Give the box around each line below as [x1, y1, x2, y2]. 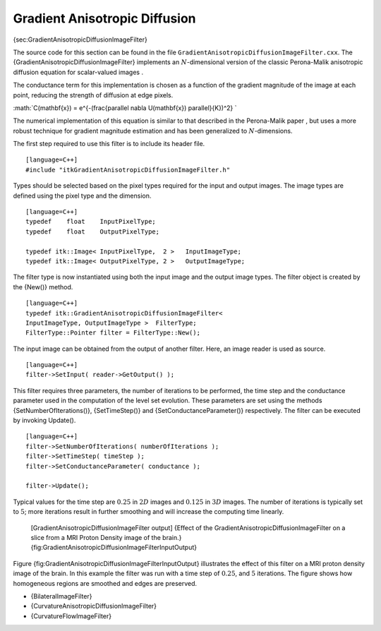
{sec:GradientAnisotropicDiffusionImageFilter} [13, 35, 147, 44]
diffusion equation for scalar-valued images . [13, 68, 144, 76]
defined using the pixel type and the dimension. [13, 191, 152, 200]
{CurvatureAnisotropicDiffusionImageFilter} [30, 602, 157, 611]
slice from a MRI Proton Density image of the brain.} [30, 533, 182, 541]
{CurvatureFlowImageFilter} [30, 611, 112, 620]
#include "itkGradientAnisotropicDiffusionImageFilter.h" [25, 166, 231, 174]
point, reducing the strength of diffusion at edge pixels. [13, 90, 174, 99]
